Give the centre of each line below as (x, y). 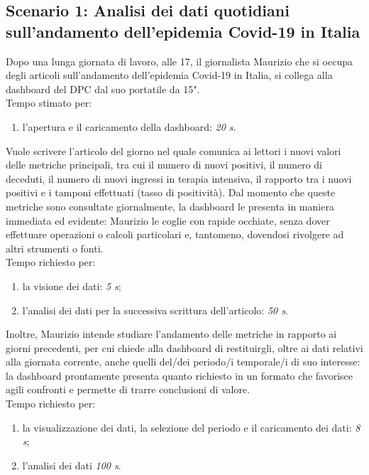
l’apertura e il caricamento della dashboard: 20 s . (129, 126)
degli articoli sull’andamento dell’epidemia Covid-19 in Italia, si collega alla (169, 75)
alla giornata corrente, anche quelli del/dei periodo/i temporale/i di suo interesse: (183, 362)
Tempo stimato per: (49, 103)
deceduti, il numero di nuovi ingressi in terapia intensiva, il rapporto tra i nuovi (179, 178)
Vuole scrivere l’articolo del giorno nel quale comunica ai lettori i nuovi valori (174, 150)
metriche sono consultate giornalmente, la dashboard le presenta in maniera (170, 206)
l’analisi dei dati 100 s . (72, 465)
